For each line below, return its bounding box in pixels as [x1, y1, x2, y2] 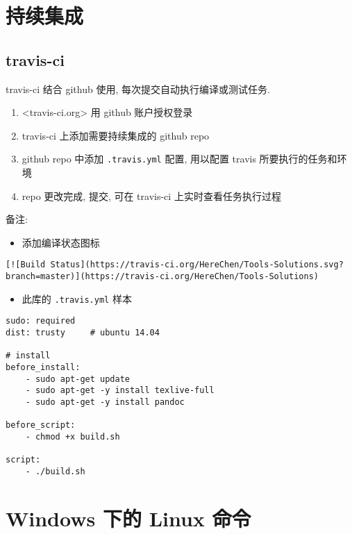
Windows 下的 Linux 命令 [6, 503, 251, 532]
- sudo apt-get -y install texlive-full [25, 385, 215, 396]
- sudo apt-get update [25, 374, 130, 384]
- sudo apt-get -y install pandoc [25, 397, 185, 407]
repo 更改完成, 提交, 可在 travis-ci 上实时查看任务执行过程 [22, 188, 281, 203]
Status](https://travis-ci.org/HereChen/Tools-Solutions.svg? [50, 260, 344, 270]
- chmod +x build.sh [25, 431, 120, 442]
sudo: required [6, 316, 76, 326]
